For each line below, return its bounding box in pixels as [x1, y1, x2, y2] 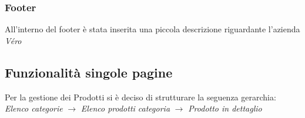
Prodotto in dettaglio [188, 102, 262, 114]
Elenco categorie [5, 102, 63, 114]
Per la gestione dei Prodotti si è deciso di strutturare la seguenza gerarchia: [5, 90, 276, 103]
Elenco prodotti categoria [81, 102, 170, 114]
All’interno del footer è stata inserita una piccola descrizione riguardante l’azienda [5, 23, 300, 35]
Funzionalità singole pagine [5, 63, 173, 81]
